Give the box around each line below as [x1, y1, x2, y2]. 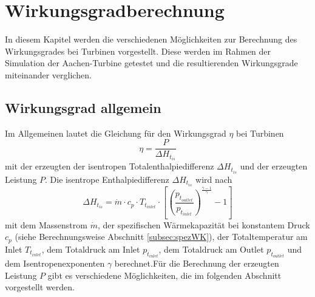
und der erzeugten [240, 160, 308, 172]
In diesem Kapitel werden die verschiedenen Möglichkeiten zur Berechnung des [5, 33, 297, 46]
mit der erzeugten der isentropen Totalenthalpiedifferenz [5, 160, 214, 172]
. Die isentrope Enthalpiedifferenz [45, 172, 169, 185]
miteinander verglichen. [5, 68, 92, 81]
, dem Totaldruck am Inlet [41, 242, 140, 255]
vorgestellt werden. [5, 281, 75, 293]
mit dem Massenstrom [5, 218, 87, 231]
